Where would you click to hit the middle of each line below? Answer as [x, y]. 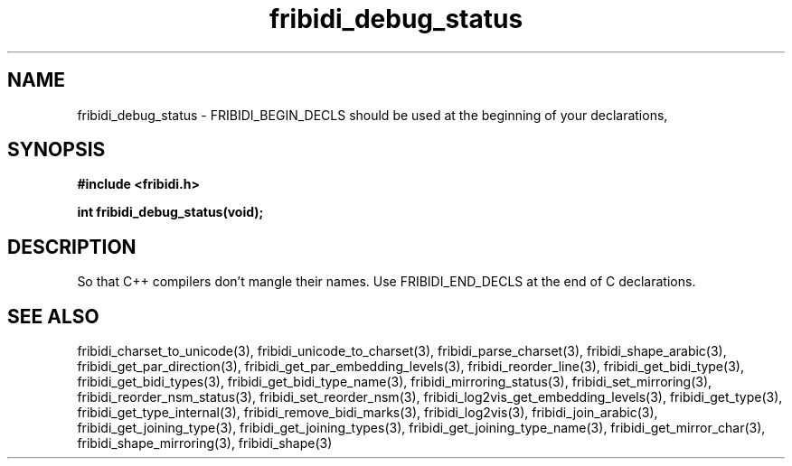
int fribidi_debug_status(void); [170, 212]
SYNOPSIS [57, 150]
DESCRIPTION [72, 247]
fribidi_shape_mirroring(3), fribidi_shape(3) [205, 443]
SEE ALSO [53, 316]
